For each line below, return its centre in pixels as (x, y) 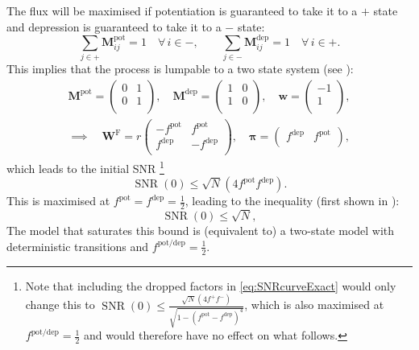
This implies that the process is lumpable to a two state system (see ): (180, 69)
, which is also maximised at (314, 305)
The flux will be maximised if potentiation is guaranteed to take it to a (182, 10)
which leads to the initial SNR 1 (85, 167)
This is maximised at (58, 201)
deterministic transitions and (78, 246)
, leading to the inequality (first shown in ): (292, 201)
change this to (60, 305)
